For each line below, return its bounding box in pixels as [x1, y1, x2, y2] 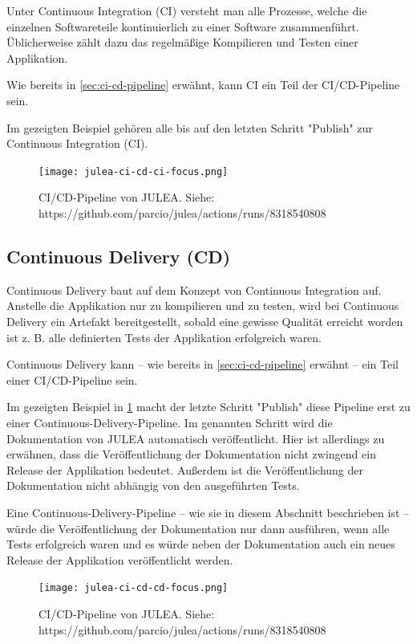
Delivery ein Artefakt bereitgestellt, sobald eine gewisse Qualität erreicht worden [6, 312, 403, 329]
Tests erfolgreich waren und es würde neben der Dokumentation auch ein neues [6, 536, 395, 552]
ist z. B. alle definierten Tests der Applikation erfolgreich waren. [6, 328, 322, 345]
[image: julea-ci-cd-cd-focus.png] [38, 582, 229, 594]
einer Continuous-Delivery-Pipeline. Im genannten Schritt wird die [6, 414, 333, 430]
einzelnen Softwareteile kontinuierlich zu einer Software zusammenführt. [6, 18, 359, 35]
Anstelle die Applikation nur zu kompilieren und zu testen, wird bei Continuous [6, 297, 399, 314]
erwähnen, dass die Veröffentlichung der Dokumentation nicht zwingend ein [6, 446, 376, 463]
